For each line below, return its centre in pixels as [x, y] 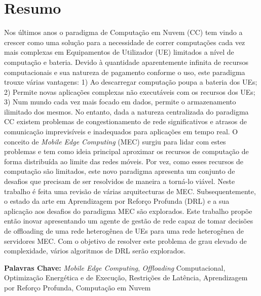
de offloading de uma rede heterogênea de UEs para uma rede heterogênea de [124, 231]
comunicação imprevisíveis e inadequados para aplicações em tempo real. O [121, 132]
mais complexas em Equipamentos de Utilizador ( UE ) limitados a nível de [119, 52]
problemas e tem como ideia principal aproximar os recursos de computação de [126, 151]
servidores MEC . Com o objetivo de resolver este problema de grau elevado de [125, 240]
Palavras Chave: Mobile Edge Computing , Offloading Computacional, [115, 267]
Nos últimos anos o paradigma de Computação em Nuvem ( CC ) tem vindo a [123, 32]
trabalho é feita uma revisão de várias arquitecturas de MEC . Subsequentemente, [130, 191]
